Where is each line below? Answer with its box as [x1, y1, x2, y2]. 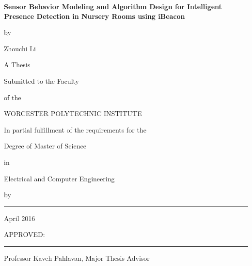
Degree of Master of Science [4, 141, 86, 151]
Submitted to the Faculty [4, 75, 79, 86]
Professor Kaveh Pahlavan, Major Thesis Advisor [4, 252, 150, 263]
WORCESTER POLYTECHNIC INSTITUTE [4, 108, 142, 118]
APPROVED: [4, 229, 45, 239]
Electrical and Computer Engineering [4, 173, 115, 183]
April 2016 [4, 213, 35, 223]
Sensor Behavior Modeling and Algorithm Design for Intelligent [4, 1, 222, 11]
